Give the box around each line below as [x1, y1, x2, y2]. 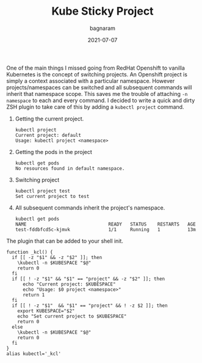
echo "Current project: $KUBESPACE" [22, 281, 116, 287]
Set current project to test [15, 193, 90, 199]
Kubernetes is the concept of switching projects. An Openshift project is [6, 70, 188, 78]
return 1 [22, 291, 45, 298]
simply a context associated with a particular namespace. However [6, 77, 175, 84]
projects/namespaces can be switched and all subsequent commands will [6, 84, 192, 91]
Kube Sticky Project [51, 4, 154, 18]
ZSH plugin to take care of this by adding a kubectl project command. [6, 103, 184, 111]
